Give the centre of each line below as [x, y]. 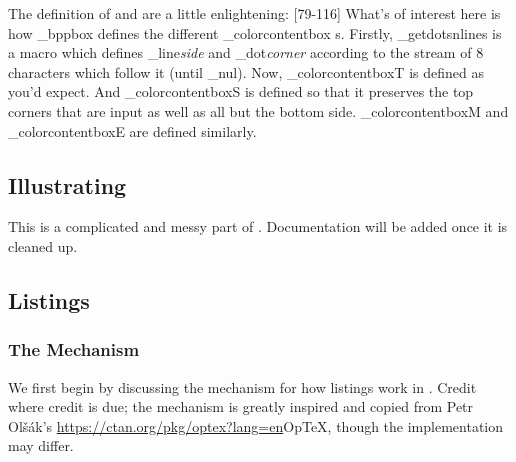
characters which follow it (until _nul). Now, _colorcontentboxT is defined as [246, 71]
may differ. [41, 445]
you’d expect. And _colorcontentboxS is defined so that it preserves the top [241, 91]
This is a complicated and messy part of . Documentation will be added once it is [258, 226]
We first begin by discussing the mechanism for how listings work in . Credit [242, 386]
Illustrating [67, 184]
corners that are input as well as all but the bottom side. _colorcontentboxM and [258, 110]
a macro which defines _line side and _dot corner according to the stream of [240, 52]
